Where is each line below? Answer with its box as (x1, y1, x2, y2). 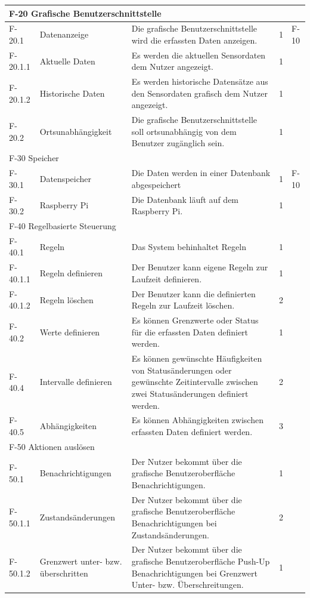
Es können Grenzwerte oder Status (131, 314, 259, 326)
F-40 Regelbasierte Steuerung (9, 220, 116, 232)
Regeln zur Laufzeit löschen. (131, 299, 235, 312)
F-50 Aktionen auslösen (9, 440, 95, 452)
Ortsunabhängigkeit (39, 125, 112, 137)
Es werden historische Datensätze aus (131, 75, 268, 88)
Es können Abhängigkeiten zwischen (131, 414, 263, 426)
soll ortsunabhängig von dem (131, 125, 237, 137)
